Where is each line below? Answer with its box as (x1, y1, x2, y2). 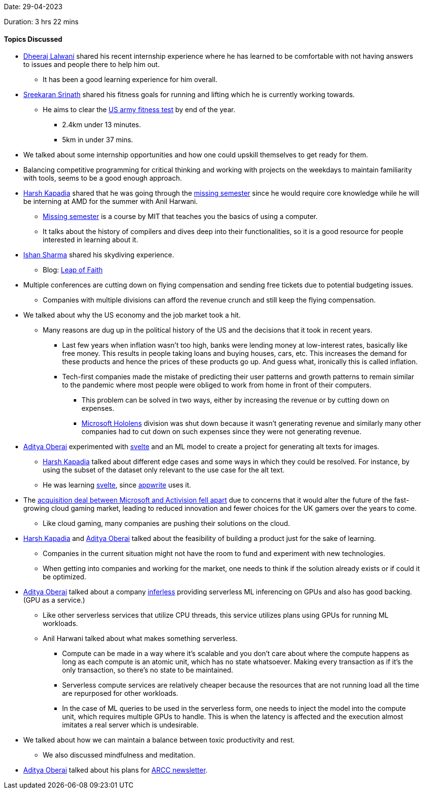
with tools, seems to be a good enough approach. (23, 174, 182, 183)
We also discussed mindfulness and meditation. (43, 751, 195, 759)
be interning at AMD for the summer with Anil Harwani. (23, 197, 198, 206)
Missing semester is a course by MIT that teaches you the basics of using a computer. (43, 212, 318, 221)
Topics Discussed (4, 34, 63, 43)
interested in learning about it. (43, 236, 138, 244)
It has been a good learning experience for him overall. (43, 75, 217, 84)
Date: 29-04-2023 (4, 2, 63, 11)
